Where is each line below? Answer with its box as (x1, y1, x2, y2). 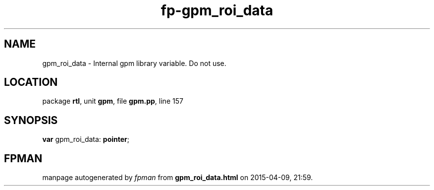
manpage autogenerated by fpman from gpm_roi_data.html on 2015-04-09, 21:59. (42, 173, 313, 182)
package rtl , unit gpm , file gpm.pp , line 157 (42, 97, 183, 106)
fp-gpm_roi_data (161, 2, 273, 19)
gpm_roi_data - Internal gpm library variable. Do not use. (42, 59, 226, 67)
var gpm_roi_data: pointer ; (42, 135, 130, 144)
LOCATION (4, 76, 58, 89)
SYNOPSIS (4, 114, 58, 127)
